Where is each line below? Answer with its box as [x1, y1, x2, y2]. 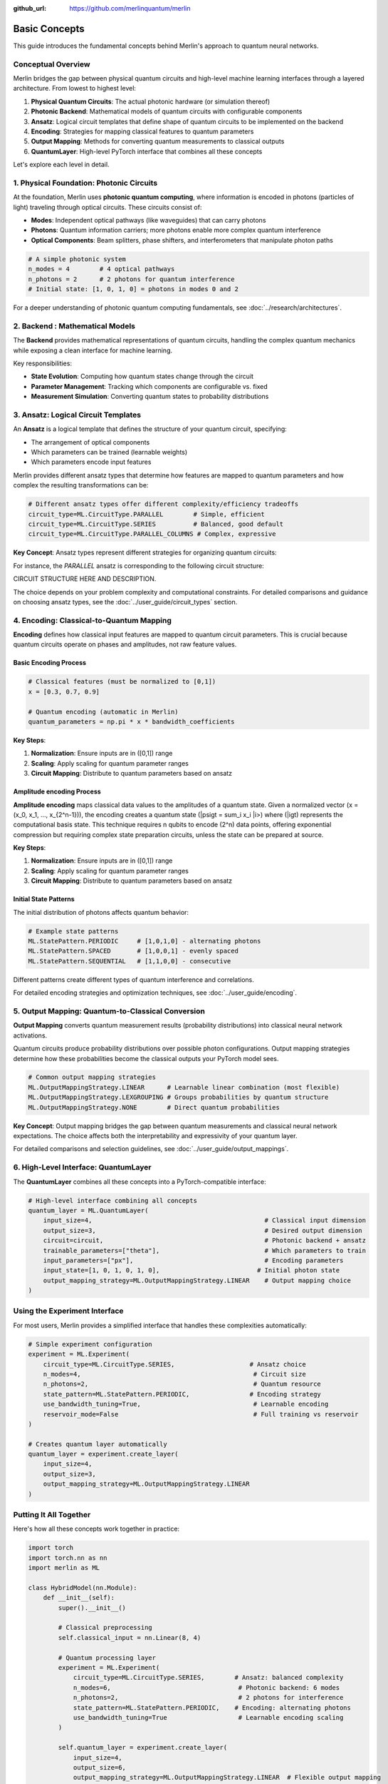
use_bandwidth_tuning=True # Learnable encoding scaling [73, 1713, 344, 1721]
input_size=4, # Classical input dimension [43, 1217, 367, 1225]
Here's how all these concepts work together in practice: [13, 1524, 180, 1534]
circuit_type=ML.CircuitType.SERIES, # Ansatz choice [43, 1360, 306, 1368]
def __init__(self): [43, 1593, 115, 1602]
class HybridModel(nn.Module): [28, 1583, 138, 1591]
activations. [13, 1031, 48, 1040]
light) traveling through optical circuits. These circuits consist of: [13, 203, 202, 211]
